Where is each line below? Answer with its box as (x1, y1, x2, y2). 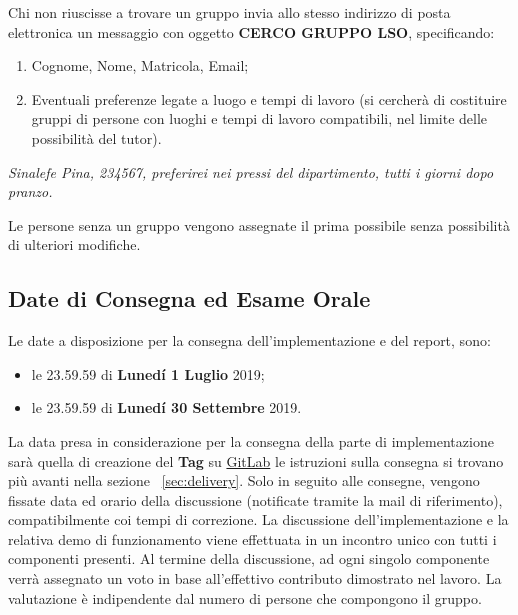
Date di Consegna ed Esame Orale (8, 283, 371, 314)
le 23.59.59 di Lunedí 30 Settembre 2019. (31, 397, 302, 418)
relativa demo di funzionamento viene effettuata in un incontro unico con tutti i (8, 528, 497, 549)
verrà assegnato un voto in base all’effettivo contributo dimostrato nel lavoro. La (8, 568, 502, 589)
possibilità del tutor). (31, 127, 162, 148)
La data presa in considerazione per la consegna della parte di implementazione (8, 430, 494, 451)
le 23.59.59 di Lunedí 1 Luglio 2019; (31, 363, 265, 384)
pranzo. (8, 181, 53, 202)
